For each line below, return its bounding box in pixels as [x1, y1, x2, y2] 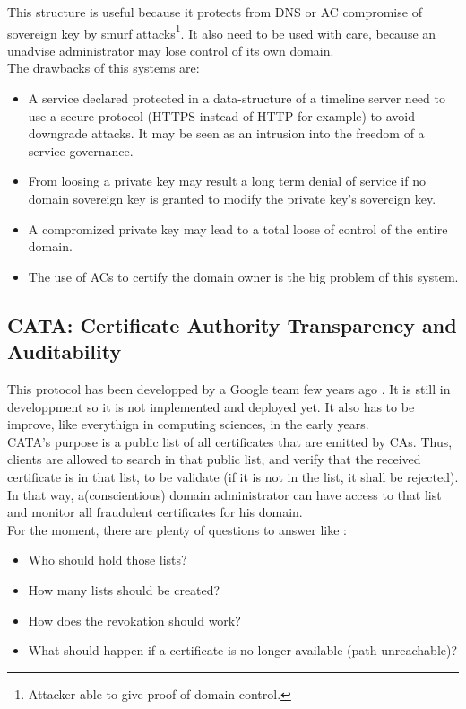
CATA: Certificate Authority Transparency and [7, 311, 457, 338]
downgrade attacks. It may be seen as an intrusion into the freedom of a [28, 124, 425, 143]
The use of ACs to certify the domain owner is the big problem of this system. [28, 267, 459, 285]
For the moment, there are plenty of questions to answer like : [7, 520, 347, 538]
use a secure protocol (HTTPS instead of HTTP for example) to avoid [28, 106, 416, 125]
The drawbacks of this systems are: [7, 58, 200, 77]
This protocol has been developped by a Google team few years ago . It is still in [7, 379, 451, 398]
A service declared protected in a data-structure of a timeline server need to [28, 89, 445, 108]
